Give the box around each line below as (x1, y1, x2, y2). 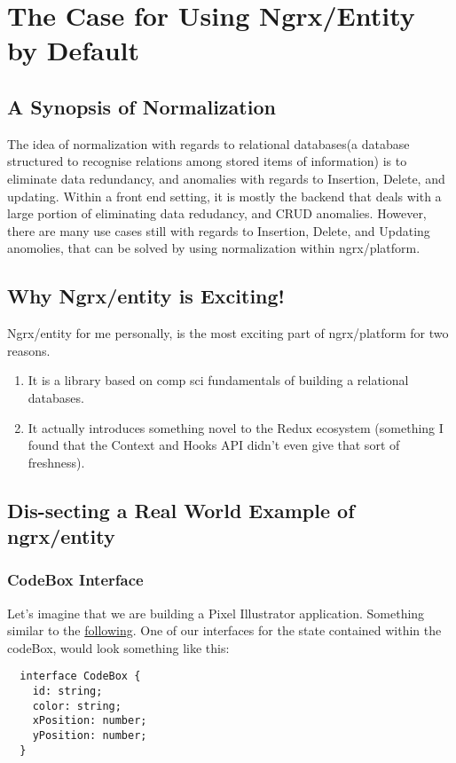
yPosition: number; (32, 729, 147, 743)
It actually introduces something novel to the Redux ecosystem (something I (28, 418, 444, 437)
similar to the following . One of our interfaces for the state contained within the (7, 621, 442, 640)
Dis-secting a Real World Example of (7, 496, 355, 523)
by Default (7, 32, 139, 68)
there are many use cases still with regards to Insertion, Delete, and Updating (7, 221, 430, 240)
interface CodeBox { (20, 670, 141, 683)
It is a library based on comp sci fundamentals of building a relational (28, 371, 409, 389)
